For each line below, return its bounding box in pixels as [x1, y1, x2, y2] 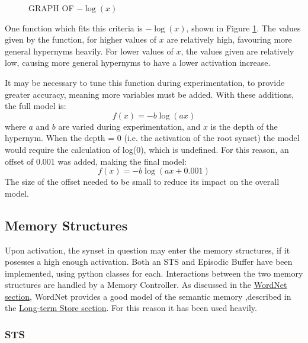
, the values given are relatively [181, 44, 294, 57]
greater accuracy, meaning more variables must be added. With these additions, [5, 88, 294, 100]
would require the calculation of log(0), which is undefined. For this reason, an [5, 143, 289, 155]
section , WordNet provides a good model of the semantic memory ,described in [5, 290, 291, 302]
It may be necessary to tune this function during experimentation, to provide [5, 76, 285, 88]
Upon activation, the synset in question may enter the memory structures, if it [5, 243, 290, 256]
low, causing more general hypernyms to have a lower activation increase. [5, 56, 271, 69]
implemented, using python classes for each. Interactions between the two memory [5, 267, 303, 279]
